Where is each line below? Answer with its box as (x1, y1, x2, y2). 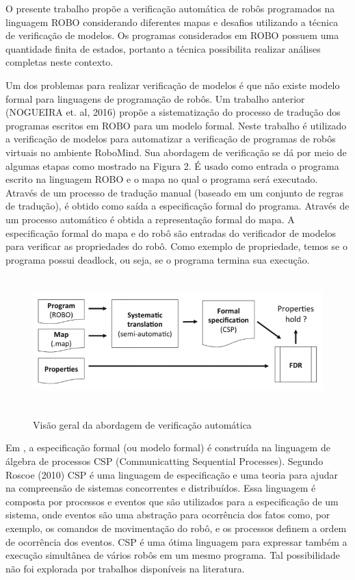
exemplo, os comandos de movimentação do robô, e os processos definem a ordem (5, 521, 347, 535)
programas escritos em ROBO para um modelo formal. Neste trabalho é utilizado (5, 118, 347, 132)
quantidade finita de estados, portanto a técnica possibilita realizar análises (5, 41, 321, 55)
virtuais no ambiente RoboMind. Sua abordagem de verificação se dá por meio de (5, 144, 347, 159)
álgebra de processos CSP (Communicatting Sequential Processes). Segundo (5, 454, 324, 468)
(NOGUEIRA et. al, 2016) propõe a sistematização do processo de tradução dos (5, 105, 341, 119)
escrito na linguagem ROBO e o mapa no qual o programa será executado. (5, 172, 318, 186)
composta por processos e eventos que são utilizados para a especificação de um (5, 494, 339, 508)
